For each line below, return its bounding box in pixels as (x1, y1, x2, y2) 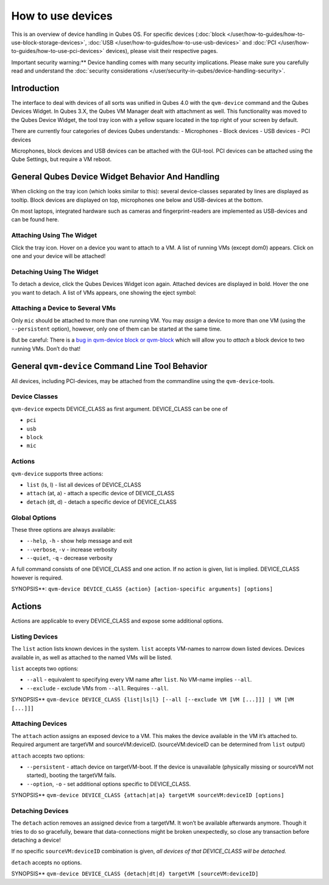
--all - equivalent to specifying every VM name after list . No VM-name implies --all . (26, 676, 252, 683)
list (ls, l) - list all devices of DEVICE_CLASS (26, 481, 141, 488)
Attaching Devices (11, 720, 67, 728)
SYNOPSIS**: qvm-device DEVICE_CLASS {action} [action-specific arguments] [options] (11, 586, 274, 593)
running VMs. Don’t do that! (11, 345, 81, 352)
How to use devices (11, 9, 113, 23)
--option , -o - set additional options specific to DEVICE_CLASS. (26, 780, 191, 787)
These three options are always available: (11, 526, 116, 533)
